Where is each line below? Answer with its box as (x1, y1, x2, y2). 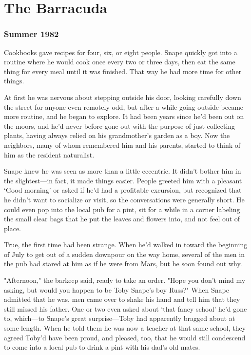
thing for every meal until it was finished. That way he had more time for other (4, 66, 242, 76)
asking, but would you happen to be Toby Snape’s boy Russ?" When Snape (4, 284, 229, 295)
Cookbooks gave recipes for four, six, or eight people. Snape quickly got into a (4, 47, 237, 57)
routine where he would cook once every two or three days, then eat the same (4, 57, 235, 67)
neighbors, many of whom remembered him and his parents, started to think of (4, 139, 241, 150)
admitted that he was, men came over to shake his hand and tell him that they (4, 294, 240, 304)
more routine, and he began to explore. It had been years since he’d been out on (4, 111, 244, 121)
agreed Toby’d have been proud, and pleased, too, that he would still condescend (4, 332, 246, 342)
